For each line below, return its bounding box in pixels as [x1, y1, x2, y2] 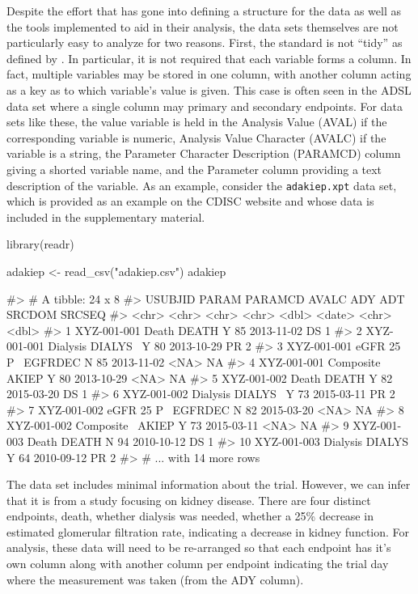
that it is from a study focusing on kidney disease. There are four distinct [6, 491, 371, 508]
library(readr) [6, 235, 74, 252]
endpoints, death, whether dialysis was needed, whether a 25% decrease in [6, 507, 374, 524]
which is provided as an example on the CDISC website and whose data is [6, 193, 374, 210]
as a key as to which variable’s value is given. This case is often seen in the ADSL [6, 81, 412, 98]
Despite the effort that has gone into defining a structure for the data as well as [6, 2, 401, 19]
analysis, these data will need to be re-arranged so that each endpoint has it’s [6, 539, 391, 556]
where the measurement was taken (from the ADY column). [6, 571, 304, 588]
